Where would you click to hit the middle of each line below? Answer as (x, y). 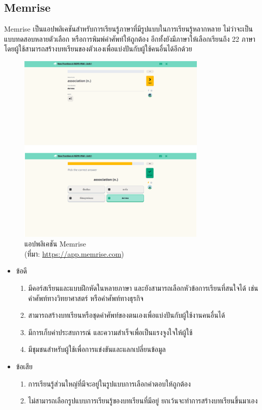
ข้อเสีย (24, 366)
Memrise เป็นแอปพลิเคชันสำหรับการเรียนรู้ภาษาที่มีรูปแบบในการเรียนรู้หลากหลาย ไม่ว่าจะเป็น (128, 29)
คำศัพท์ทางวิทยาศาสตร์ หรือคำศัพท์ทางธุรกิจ (86, 298)
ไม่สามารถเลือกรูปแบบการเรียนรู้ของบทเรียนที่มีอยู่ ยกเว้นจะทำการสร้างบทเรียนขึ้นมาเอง (143, 401)
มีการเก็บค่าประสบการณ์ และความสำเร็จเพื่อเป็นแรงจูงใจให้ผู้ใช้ (110, 332)
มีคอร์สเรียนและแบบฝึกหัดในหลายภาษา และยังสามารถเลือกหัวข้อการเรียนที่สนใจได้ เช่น (143, 288)
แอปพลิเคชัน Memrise (55, 244)
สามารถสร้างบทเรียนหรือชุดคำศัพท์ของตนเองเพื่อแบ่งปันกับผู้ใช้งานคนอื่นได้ (127, 315)
